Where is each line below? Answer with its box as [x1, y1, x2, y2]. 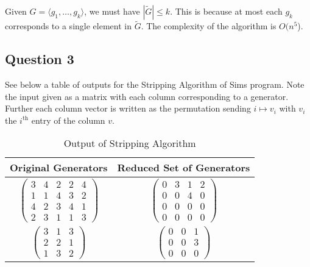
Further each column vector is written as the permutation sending [5, 102, 251, 115]
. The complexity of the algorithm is [141, 20, 277, 32]
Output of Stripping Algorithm [63, 136, 196, 151]
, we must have [84, 5, 140, 17]
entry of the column [31, 113, 105, 126]
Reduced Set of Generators [117, 160, 250, 175]
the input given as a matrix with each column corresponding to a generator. [5, 90, 289, 102]
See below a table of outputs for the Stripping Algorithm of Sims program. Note [5, 78, 305, 91]
